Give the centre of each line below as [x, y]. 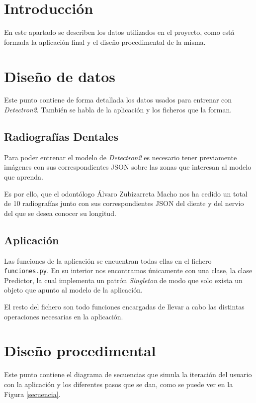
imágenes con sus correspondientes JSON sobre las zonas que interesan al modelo [128, 167]
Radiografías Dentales [61, 137]
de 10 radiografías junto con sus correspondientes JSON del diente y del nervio [124, 203]
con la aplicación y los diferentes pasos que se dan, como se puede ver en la [119, 384]
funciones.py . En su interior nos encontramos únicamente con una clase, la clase [128, 270]
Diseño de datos [60, 76]
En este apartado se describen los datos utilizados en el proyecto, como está [119, 32]
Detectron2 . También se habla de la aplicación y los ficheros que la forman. [118, 110]
